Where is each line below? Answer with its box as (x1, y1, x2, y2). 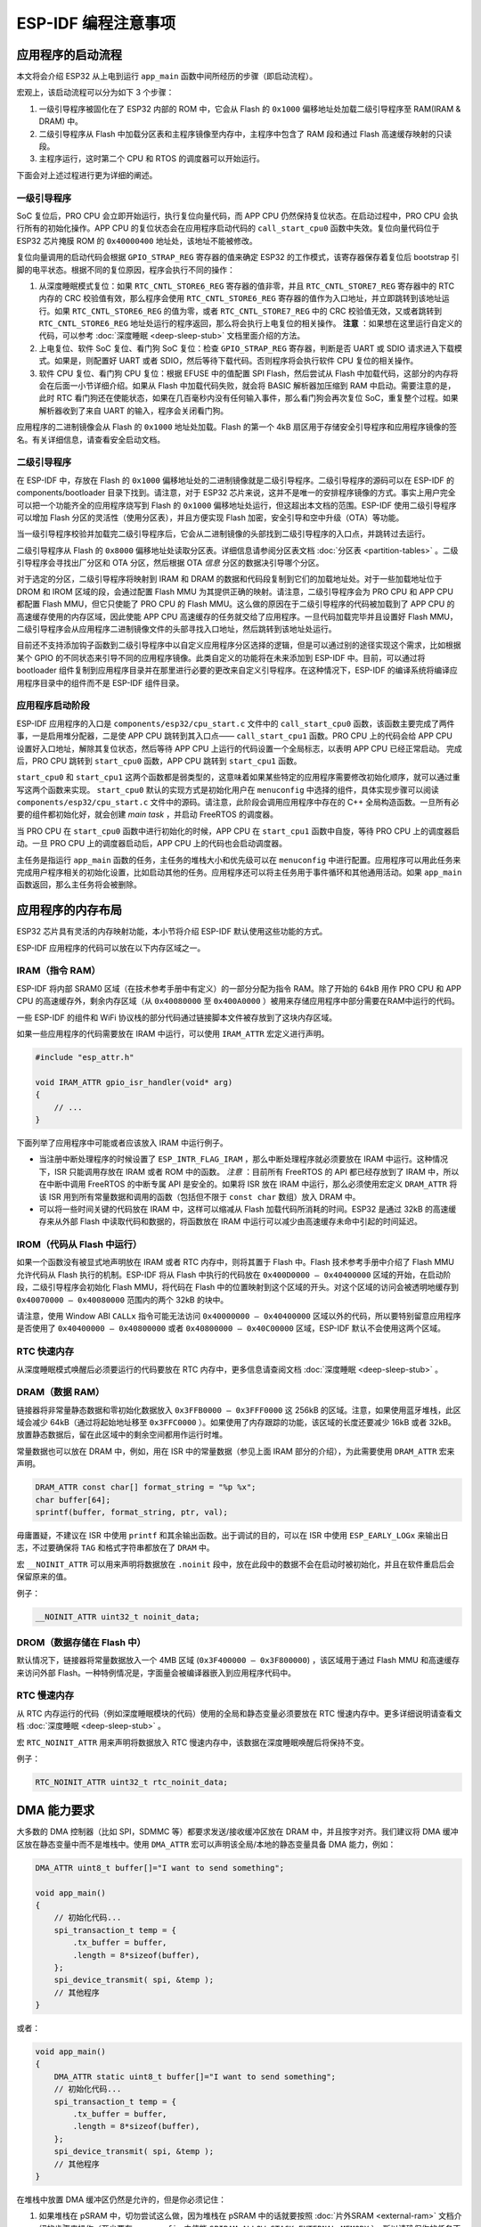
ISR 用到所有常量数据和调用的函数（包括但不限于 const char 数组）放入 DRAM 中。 (48, 1191, 361, 1202)
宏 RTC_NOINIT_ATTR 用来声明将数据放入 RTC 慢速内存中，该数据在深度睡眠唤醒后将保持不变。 (16, 1737, 370, 1748)
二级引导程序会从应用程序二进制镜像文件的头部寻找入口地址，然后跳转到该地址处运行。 (16, 624, 337, 634)
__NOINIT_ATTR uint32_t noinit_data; (35, 1611, 200, 1621)
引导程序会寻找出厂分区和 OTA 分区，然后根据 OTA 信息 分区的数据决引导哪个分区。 (16, 558, 324, 568)
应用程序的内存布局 (16, 902, 122, 918)
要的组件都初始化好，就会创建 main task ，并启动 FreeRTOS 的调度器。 (16, 809, 278, 820)
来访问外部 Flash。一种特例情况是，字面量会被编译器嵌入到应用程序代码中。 (16, 1667, 297, 1678)
